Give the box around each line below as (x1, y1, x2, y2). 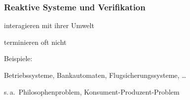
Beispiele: (4, 53, 33, 64)
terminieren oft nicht (4, 36, 67, 47)
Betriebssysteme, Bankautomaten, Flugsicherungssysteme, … (4, 70, 187, 80)
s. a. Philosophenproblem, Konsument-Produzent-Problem (4, 86, 180, 97)
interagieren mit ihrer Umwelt (4, 20, 94, 31)
